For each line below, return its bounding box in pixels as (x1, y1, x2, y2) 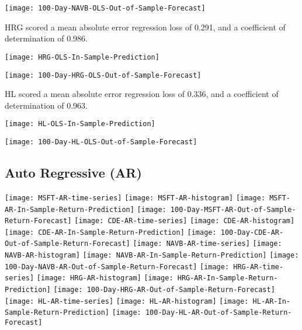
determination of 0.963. (5, 99, 88, 111)
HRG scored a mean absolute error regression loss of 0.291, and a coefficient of (5, 20, 286, 33)
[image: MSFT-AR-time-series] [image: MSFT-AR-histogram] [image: (5, 193, 266, 202)
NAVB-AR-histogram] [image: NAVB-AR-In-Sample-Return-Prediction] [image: (5, 251, 299, 260)
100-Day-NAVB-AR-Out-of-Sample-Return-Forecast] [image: (5, 262, 230, 271)
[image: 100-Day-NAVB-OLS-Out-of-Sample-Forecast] (5, 4, 206, 12)
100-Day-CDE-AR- (220, 228, 284, 237)
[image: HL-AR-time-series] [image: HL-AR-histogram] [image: (5, 297, 249, 305)
